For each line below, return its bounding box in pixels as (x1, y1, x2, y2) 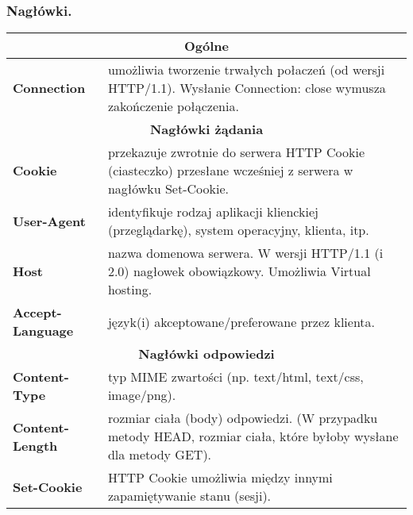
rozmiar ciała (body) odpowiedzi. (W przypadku (107, 409, 378, 428)
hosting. (107, 280, 152, 299)
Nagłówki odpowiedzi (138, 344, 275, 363)
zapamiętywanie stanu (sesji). (107, 486, 272, 505)
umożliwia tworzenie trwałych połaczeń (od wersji (107, 60, 385, 79)
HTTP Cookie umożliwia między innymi (107, 468, 333, 487)
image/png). (107, 386, 176, 405)
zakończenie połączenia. (107, 97, 239, 116)
